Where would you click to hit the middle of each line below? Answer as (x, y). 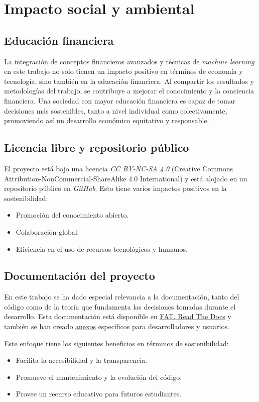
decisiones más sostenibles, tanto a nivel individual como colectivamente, (116, 110)
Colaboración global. (47, 231)
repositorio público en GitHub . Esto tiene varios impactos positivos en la (115, 188)
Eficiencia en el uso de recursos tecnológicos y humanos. (102, 248)
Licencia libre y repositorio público (97, 147)
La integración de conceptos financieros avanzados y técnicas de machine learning (129, 61)
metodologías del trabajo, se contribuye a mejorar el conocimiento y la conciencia (129, 91)
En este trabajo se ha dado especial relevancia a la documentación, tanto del (122, 297)
